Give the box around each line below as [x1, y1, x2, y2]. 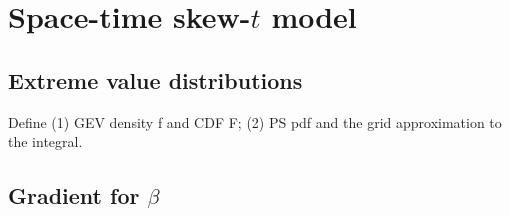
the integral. [8, 131, 83, 152]
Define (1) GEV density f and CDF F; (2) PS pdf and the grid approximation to [8, 111, 502, 132]
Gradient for [8, 180, 140, 211]
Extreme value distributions [8, 64, 303, 95]
